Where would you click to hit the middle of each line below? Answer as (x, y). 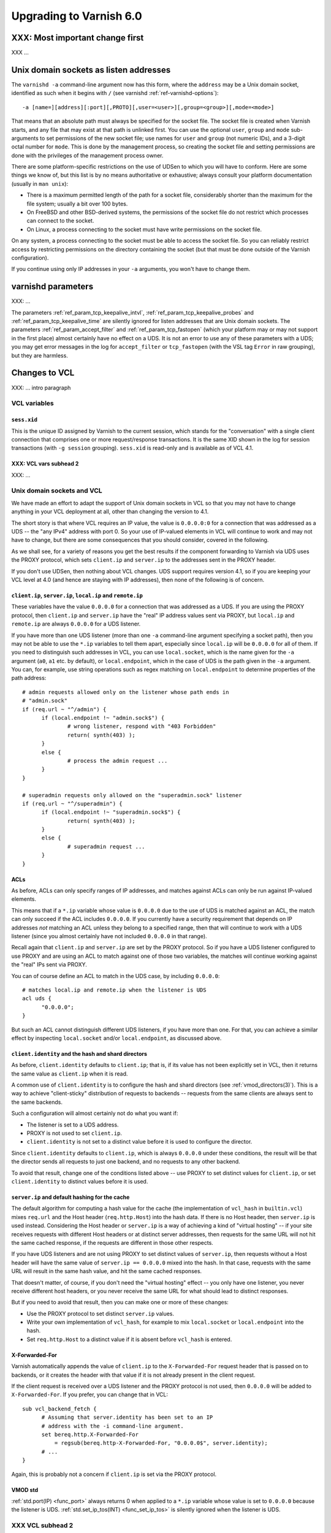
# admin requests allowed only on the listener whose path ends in (126, 692)
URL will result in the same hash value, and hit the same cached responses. (107, 1271)
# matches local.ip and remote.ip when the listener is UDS (114, 990)
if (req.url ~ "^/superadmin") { (72, 804)
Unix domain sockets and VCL (57, 491)
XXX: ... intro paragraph (41, 388)
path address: (29, 678)
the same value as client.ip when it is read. (70, 1074)
